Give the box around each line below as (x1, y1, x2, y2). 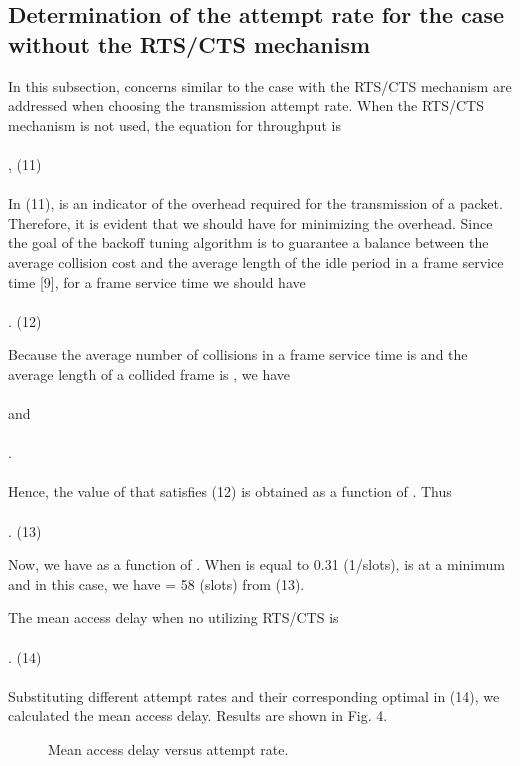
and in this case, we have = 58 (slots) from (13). (8, 573, 305, 594)
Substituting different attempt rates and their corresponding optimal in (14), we (8, 685, 500, 706)
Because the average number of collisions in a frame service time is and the (8, 344, 468, 365)
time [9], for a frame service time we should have (8, 271, 306, 292)
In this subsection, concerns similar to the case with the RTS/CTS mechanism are (8, 75, 512, 96)
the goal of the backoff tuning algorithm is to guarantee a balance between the (8, 232, 489, 253)
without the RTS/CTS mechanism (8, 28, 371, 59)
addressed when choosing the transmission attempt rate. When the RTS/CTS (8, 95, 484, 116)
